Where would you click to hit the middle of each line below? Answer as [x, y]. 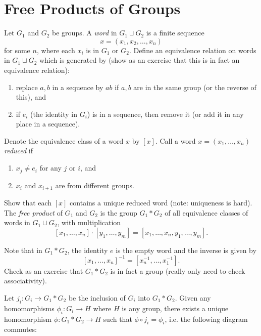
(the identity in [54, 114]
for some [17, 50]
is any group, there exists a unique [175, 308]
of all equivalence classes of [206, 212]
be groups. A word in [85, 33]
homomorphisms [29, 308]
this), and [31, 97]
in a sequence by [78, 87]
